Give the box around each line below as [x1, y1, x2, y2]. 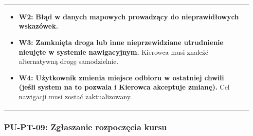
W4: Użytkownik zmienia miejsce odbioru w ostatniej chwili [18, 72, 224, 82]
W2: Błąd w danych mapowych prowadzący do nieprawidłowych [18, 11, 239, 21]
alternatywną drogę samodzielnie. [18, 56, 119, 66]
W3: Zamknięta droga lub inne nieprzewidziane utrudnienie [18, 37, 224, 47]
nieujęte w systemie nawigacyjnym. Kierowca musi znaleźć [18, 46, 209, 57]
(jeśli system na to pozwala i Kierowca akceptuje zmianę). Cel [18, 82, 230, 92]
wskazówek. [18, 21, 58, 31]
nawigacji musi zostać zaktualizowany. [18, 91, 132, 101]
